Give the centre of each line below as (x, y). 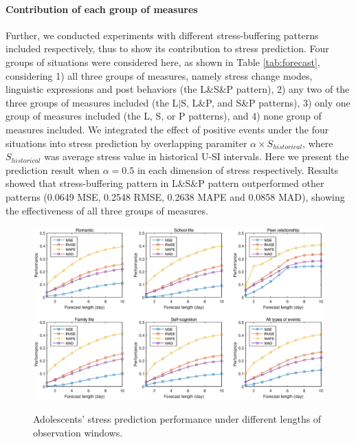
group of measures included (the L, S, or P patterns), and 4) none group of (164, 116)
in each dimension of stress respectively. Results (237, 169)
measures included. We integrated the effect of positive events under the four (167, 129)
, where (318, 143)
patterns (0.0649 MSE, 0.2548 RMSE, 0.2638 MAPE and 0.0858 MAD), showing (175, 196)
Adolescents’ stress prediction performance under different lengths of (177, 419)
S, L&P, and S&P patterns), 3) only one (266, 102)
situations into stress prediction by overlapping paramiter (126, 143)
